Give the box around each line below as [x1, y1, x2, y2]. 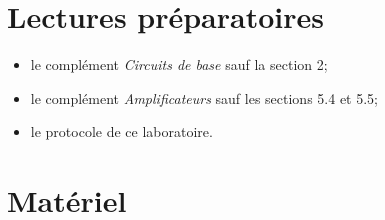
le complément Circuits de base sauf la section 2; [30, 54, 328, 75]
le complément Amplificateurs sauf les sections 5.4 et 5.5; [30, 87, 378, 108]
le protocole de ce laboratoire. [30, 121, 213, 142]
